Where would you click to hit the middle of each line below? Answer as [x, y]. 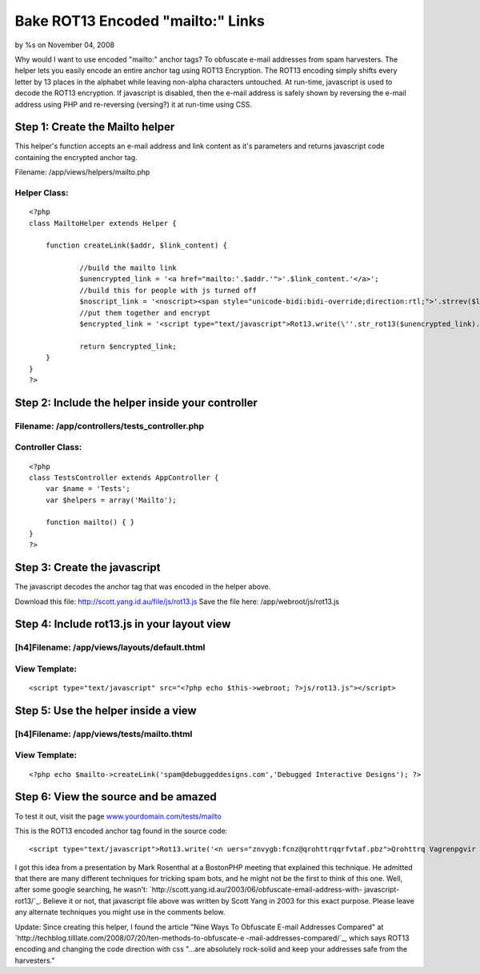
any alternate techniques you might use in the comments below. [120, 912]
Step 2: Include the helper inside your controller [136, 402]
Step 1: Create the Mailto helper [95, 127]
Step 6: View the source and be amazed [116, 797]
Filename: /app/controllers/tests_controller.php [109, 426]
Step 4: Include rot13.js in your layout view [123, 624]
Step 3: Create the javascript [88, 567]
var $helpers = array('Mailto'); [111, 500]
